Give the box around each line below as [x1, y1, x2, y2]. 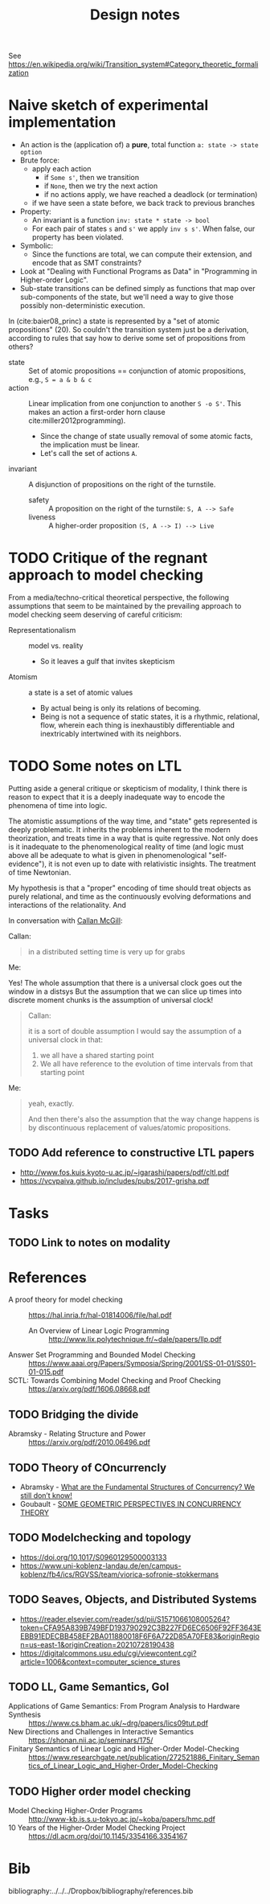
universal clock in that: [27, 1035, 103, 1044]
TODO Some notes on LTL [8, 757, 182, 775]
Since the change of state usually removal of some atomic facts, [39, 432, 253, 441]
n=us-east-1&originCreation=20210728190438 [19, 1639, 175, 1649]
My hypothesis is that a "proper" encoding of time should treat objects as [8, 883, 252, 892]
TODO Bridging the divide [8, 1407, 139, 1421]
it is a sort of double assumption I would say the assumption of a [27, 1027, 243, 1036]
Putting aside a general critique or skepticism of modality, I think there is [8, 784, 247, 793]
